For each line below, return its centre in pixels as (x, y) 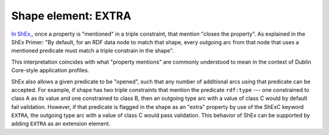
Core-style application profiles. (50, 70)
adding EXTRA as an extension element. (61, 123)
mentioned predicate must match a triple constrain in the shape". (93, 51)
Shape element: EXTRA (71, 16)
